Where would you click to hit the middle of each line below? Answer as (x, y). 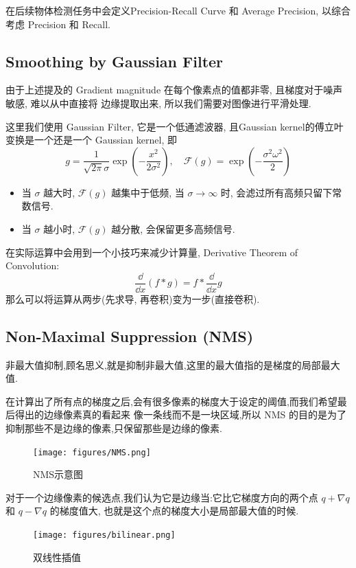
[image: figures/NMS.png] (92, 452)
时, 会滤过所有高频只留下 (276, 192)
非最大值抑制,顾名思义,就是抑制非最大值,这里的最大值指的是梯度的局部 (163, 364)
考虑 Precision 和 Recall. (58, 24)
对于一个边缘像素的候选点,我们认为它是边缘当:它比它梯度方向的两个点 (162, 497)
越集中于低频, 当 (148, 192)
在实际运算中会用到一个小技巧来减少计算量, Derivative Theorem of (152, 252)
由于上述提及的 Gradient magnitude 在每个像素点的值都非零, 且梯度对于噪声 (174, 90)
